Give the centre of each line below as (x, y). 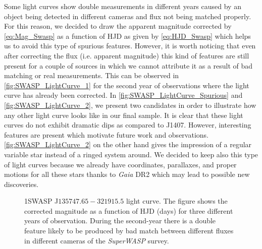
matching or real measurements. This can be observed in (92, 75)
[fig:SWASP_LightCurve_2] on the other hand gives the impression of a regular (128, 144)
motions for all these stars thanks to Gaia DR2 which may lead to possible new (127, 174)
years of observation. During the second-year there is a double (120, 221)
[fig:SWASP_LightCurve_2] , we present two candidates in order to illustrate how (130, 105)
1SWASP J (41, 201)
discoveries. (21, 184)
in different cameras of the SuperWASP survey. (97, 240)
